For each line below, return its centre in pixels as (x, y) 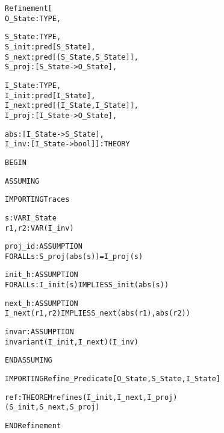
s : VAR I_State (31, 218)
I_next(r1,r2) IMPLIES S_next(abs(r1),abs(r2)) (98, 313)
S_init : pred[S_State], (50, 47)
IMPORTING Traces (37, 200)
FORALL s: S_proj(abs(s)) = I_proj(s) (74, 256)
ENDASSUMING (29, 360)
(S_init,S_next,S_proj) (52, 407)
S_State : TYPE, (33, 37)
